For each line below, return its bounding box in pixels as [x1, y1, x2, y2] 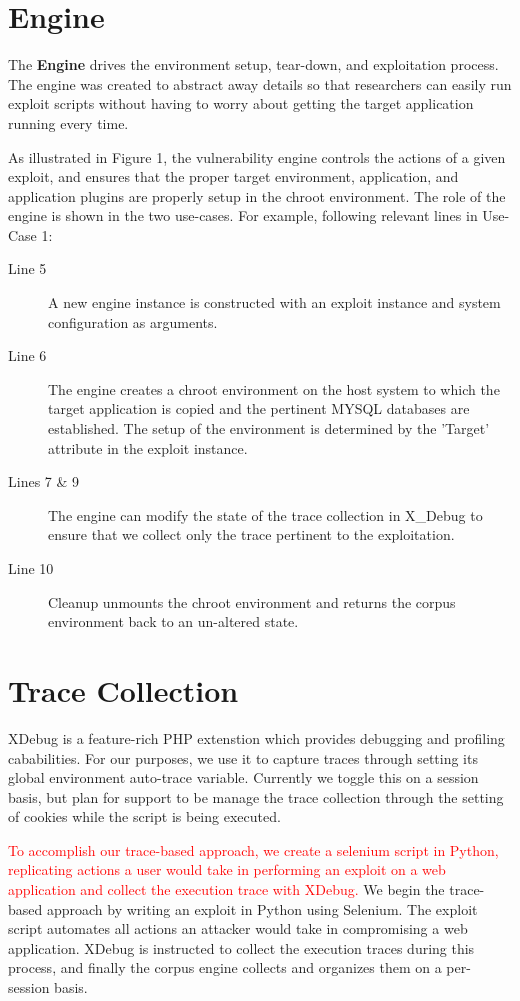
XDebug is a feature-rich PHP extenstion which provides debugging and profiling [8, 727, 505, 748]
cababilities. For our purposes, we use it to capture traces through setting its [8, 747, 478, 768]
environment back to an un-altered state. [48, 611, 299, 632]
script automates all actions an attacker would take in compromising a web [8, 918, 468, 939]
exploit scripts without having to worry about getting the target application [8, 93, 474, 114]
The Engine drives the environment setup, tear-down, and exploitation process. [8, 54, 499, 75]
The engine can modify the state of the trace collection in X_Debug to [48, 504, 483, 525]
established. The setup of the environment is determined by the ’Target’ [48, 418, 490, 439]
